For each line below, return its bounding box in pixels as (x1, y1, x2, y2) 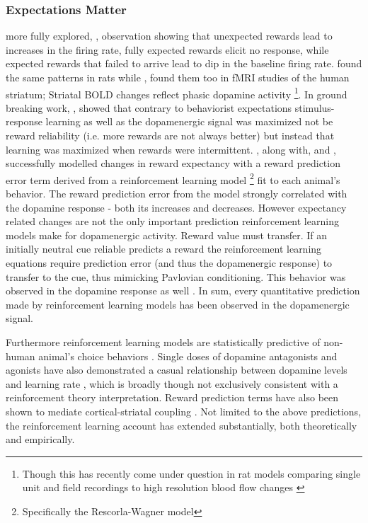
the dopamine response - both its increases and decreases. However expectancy (6, 200, 347, 214)
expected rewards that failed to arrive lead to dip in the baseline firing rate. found (6, 56, 362, 71)
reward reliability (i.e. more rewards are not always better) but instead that (6, 128, 335, 143)
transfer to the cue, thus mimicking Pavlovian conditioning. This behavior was (6, 269, 346, 284)
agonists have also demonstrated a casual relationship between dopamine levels (6, 362, 347, 377)
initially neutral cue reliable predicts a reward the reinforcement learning (6, 241, 322, 256)
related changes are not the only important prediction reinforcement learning (6, 214, 339, 229)
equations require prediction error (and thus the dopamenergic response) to (6, 255, 333, 270)
